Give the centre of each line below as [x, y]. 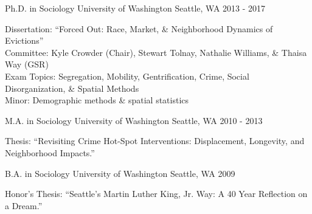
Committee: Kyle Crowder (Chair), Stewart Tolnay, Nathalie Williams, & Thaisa [156, 52]
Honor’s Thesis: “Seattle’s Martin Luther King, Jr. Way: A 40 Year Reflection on [156, 194]
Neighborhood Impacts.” [50, 152]
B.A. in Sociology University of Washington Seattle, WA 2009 [120, 173]
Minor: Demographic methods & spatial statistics [97, 100]
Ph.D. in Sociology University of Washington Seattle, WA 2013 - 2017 [135, 8]
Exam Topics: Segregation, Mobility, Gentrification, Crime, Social [127, 76]
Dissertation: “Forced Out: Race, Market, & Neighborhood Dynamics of [139, 28]
